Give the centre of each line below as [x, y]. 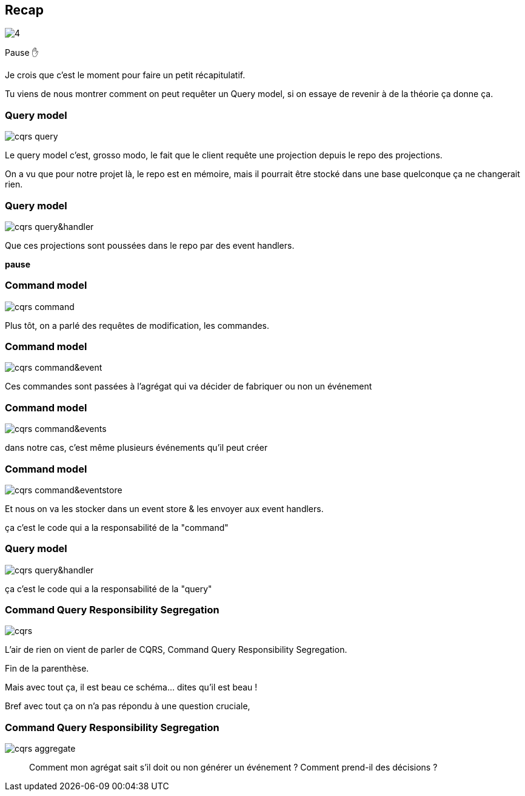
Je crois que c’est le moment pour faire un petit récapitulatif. [125, 75]
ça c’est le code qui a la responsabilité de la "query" [109, 589]
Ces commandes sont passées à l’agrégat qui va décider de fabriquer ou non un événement [189, 386]
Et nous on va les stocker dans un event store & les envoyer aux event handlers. [164, 508]
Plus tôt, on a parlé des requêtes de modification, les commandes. [137, 325]
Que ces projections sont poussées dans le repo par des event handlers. [150, 245]
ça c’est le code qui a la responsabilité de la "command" [117, 527]
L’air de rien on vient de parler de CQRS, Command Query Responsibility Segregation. [176, 650]
